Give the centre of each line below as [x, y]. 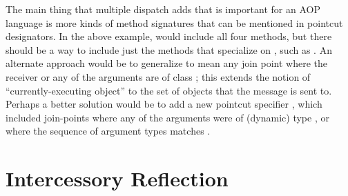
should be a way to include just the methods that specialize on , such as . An [169, 49]
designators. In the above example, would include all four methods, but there [169, 36]
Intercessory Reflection [117, 178]
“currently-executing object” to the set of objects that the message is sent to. [169, 90]
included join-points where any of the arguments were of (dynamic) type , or [167, 117]
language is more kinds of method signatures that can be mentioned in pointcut [174, 22]
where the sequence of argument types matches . [108, 131]
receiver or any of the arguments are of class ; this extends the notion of [158, 76]
